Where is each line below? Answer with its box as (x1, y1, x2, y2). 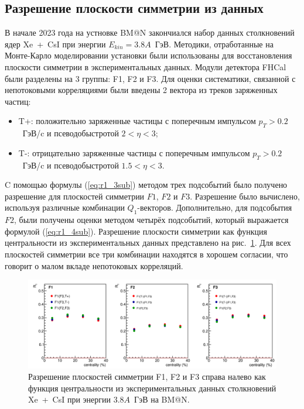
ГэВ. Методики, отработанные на (155, 37, 274, 50)
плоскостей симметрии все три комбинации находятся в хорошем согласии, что (5, 248, 288, 260)
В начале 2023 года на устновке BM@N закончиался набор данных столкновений (5, 26, 295, 39)
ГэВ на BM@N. (134, 393, 190, 405)
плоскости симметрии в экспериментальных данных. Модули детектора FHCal (5, 60, 286, 73)
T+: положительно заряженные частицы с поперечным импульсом (18, 115, 256, 127)
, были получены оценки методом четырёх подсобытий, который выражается (14, 214, 289, 226)
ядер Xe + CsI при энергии (5, 37, 106, 50)
